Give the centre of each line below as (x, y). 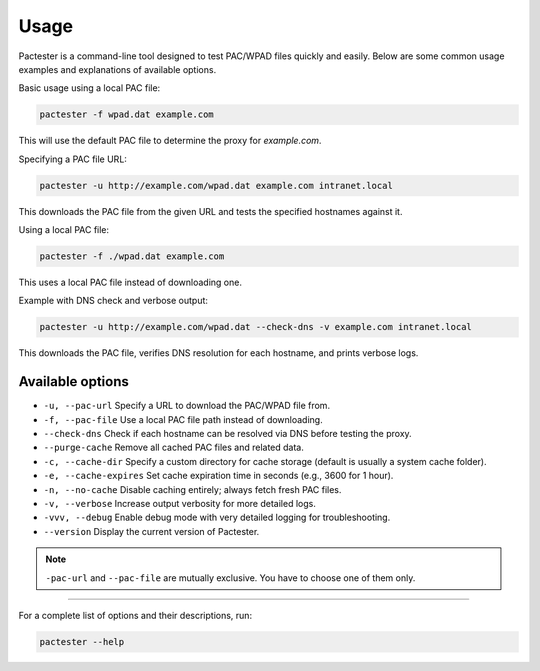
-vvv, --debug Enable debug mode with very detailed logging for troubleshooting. (217, 517)
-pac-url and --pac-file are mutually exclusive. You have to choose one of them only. (230, 577)
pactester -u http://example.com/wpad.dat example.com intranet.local (216, 185)
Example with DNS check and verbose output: (113, 301)
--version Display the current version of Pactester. (151, 531)
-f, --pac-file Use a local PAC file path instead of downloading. (183, 419)
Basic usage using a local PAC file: (89, 88)
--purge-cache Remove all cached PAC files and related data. (173, 447)
